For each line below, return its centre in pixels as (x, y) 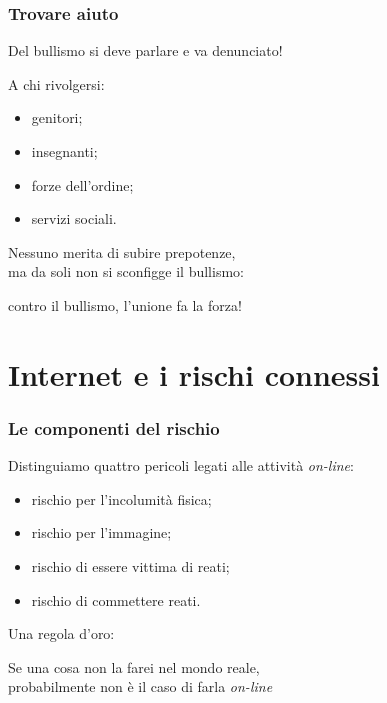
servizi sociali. (74, 218)
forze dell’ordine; (82, 184)
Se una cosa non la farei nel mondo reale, (134, 666)
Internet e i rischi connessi (194, 373)
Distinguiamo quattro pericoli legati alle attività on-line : (181, 465)
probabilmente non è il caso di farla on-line (140, 686)
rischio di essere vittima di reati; (130, 565)
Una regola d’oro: (61, 633)
